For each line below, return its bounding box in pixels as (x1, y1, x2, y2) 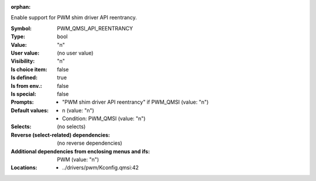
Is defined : (11, 74, 38, 81)
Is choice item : (11, 66, 47, 73)
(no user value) (57, 49, 94, 56)
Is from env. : (11, 82, 42, 89)
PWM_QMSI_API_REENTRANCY (57, 25, 133, 32)
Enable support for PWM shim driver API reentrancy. (11, 14, 138, 21)
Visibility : (11, 57, 35, 64)
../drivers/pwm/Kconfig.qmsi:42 (62, 164, 139, 171)
